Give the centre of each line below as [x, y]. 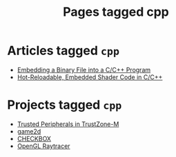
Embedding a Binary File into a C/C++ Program [84, 70]
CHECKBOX [34, 138]
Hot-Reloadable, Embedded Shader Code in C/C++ [90, 77]
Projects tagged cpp [65, 105]
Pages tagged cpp [116, 12]
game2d [29, 131]
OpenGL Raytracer [43, 146]
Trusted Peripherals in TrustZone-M [68, 124]
